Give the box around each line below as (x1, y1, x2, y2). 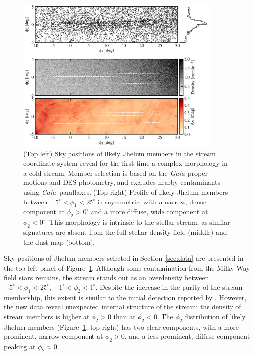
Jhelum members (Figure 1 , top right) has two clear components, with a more (4, 321, 239, 331)
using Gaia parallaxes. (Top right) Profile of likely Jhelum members (23, 187, 228, 197)
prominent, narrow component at (4, 331, 103, 341)
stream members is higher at (4, 311, 90, 321)
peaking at (4, 341, 36, 352)
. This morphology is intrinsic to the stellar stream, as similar (45, 217, 230, 227)
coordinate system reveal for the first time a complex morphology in (23, 158, 228, 168)
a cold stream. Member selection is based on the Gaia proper (23, 167, 208, 178)
